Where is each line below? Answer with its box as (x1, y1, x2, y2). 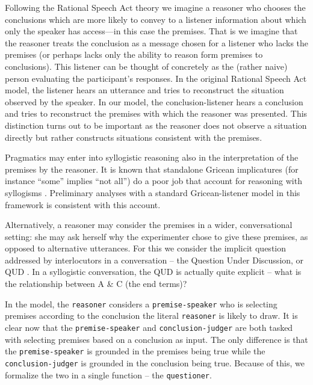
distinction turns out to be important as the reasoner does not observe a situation (5, 119, 307, 131)
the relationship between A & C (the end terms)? (5, 277, 187, 290)
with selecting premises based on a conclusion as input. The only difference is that (5, 333, 308, 345)
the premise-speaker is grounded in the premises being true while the (5, 345, 265, 357)
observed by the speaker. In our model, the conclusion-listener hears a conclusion (5, 95, 303, 108)
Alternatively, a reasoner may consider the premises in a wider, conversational (5, 218, 293, 231)
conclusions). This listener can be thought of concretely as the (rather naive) (5, 60, 288, 72)
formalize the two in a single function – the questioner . (5, 368, 212, 381)
